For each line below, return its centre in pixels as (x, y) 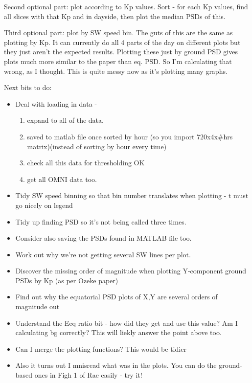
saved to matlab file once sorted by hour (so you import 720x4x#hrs (130, 136)
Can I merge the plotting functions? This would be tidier (101, 349)
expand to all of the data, (65, 120)
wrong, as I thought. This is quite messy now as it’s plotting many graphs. (116, 71)
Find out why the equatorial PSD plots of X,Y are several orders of (116, 297)
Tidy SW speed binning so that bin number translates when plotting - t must (132, 195)
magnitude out (37, 306)
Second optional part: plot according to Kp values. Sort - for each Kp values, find (126, 6)
